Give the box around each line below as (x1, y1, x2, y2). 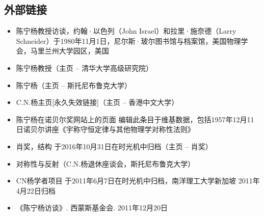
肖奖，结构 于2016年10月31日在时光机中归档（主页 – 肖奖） (16, 141, 213, 151)
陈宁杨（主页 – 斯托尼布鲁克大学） (16, 79, 132, 90)
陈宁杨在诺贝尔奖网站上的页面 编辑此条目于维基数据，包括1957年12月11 (16, 114, 254, 124)
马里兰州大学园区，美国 (30, 45, 109, 56)
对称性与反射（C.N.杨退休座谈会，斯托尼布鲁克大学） (16, 158, 195, 169)
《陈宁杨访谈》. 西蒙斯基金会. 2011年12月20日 (16, 202, 168, 213)
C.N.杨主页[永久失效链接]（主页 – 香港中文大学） (16, 97, 179, 107)
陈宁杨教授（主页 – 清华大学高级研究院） (16, 62, 153, 73)
